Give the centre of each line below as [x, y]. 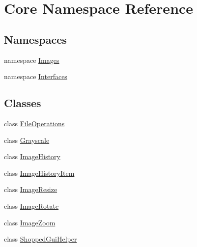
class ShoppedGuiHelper [41, 239]
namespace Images [32, 60]
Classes [23, 103]
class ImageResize [31, 189]
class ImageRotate [31, 206]
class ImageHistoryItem [39, 173]
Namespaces [35, 39]
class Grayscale [27, 140]
